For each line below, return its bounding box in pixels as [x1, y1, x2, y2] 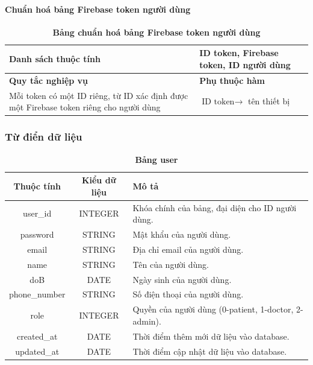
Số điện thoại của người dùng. [132, 288, 244, 300]
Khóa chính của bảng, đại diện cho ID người [132, 201, 297, 214]
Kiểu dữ [81, 174, 116, 186]
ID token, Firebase [199, 46, 279, 59]
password [20, 228, 54, 241]
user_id [23, 207, 52, 220]
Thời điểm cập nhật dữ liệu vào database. [132, 344, 287, 357]
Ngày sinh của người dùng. [132, 273, 232, 285]
